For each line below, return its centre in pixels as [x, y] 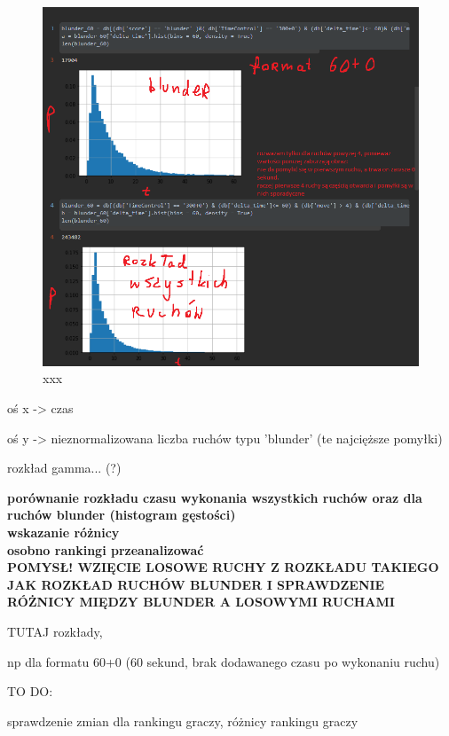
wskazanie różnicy [63, 532]
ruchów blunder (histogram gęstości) [122, 515]
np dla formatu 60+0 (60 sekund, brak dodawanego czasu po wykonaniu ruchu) [224, 661]
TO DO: [30, 691]
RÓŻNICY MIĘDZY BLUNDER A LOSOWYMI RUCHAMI [201, 602]
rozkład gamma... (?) [64, 468]
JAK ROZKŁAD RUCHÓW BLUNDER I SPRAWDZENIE [196, 584]
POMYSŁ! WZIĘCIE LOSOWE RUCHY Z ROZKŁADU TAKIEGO [223, 567]
